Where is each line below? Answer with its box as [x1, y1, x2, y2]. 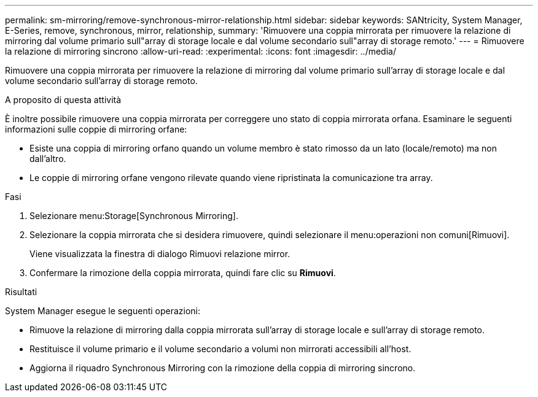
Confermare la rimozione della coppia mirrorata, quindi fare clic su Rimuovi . [29, 268, 336, 278]
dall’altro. [29, 153, 66, 164]
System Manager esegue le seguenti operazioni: [5, 306, 201, 316]
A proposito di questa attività [5, 94, 122, 105]
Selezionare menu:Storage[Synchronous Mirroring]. [29, 210, 238, 221]
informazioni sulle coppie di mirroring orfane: [5, 124, 187, 134]
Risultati [5, 287, 37, 297]
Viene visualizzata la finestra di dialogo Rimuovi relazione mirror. [29, 249, 290, 259]
